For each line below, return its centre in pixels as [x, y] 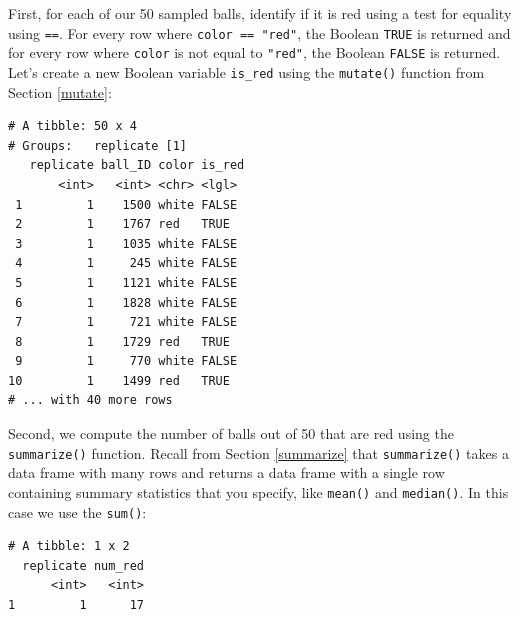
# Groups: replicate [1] [97, 145]
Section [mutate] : [60, 91]
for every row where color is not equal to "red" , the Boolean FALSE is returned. [254, 52]
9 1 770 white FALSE [126, 361]
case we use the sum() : [77, 511]
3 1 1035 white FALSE [126, 243]
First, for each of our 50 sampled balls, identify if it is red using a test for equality [260, 13]
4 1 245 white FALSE [126, 263]
